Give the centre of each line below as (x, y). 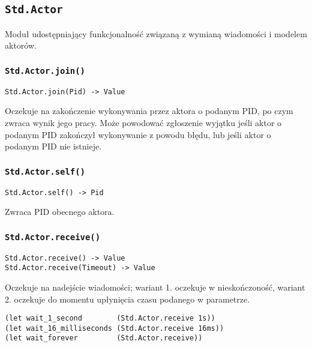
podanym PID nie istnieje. (53, 146)
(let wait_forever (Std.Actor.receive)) (104, 338)
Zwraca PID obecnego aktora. (60, 212)
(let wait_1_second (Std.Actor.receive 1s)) (110, 318)
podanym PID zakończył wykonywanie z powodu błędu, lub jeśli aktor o (138, 134)
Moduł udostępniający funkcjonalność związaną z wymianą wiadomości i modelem (156, 33)
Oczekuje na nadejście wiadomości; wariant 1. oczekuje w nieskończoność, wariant (155, 287)
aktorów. (21, 45)
